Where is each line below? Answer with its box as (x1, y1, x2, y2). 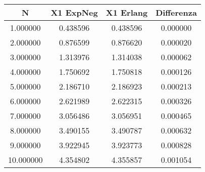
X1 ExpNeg (50, 7, 98, 18)
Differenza (156, 7, 197, 18)
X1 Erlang (106, 7, 148, 18)
